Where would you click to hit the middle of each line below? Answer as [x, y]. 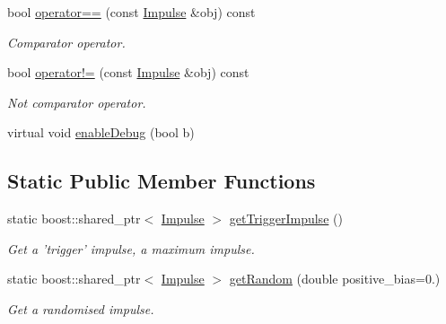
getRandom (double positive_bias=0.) [335, 279]
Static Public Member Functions [162, 181]
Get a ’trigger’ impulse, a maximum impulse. [131, 248]
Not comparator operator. [77, 102]
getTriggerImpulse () [286, 219]
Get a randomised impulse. [81, 308]
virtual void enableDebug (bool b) [101, 132]
